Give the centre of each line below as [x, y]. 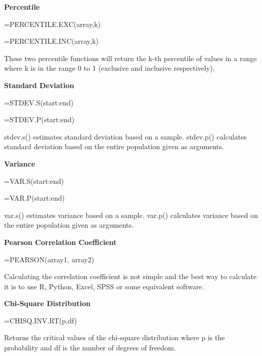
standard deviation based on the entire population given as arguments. [114, 146]
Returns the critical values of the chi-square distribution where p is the [114, 337]
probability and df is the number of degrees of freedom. [90, 348]
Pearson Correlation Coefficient [60, 242]
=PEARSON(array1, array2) [49, 259]
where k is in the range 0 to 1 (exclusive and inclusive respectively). [109, 68]
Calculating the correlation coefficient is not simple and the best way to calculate [130, 276]
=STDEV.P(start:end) [39, 119]
